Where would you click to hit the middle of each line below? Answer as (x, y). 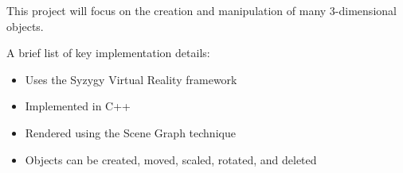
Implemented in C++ (78, 106)
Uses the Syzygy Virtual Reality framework (131, 79)
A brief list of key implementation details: (108, 53)
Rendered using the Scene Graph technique (130, 132)
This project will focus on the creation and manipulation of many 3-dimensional (201, 10)
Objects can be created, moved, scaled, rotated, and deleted (171, 159)
